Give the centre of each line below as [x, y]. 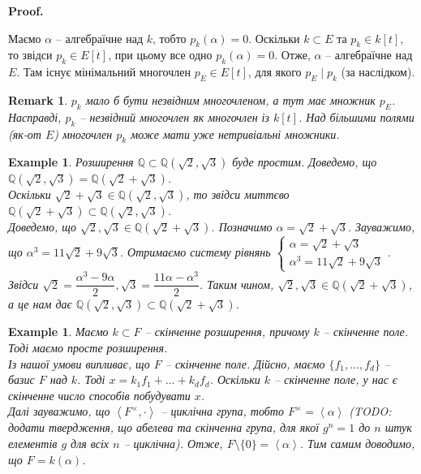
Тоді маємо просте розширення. [88, 348]
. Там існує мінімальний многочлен [103, 72]
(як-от [25, 134]
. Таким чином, [236, 284]
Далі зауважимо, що [59, 411]
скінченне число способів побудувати [99, 395]
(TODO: [370, 411]
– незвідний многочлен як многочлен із [174, 116]
